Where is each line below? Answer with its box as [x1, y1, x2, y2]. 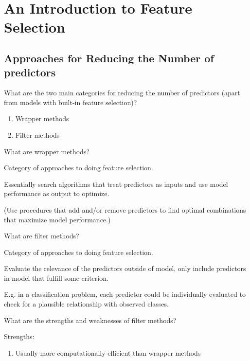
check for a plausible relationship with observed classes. [4, 299, 169, 309]
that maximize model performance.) [4, 214, 111, 224]
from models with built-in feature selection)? [4, 97, 137, 107]
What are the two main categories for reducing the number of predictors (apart [4, 88, 240, 98]
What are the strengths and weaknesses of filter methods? [4, 315, 177, 325]
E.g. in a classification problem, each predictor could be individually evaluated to [4, 289, 246, 299]
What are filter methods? [4, 231, 79, 241]
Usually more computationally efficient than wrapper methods [15, 347, 201, 358]
